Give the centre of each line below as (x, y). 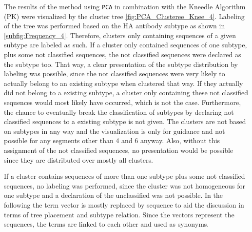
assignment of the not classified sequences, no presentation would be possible (119, 150)
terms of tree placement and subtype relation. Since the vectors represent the (119, 214)
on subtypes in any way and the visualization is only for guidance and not (115, 131)
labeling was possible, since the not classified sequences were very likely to (115, 74)
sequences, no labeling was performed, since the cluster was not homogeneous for (125, 185)
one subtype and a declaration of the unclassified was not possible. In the (113, 195)
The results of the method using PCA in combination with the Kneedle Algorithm (125, 6)
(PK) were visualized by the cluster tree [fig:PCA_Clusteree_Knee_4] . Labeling (124, 16)
